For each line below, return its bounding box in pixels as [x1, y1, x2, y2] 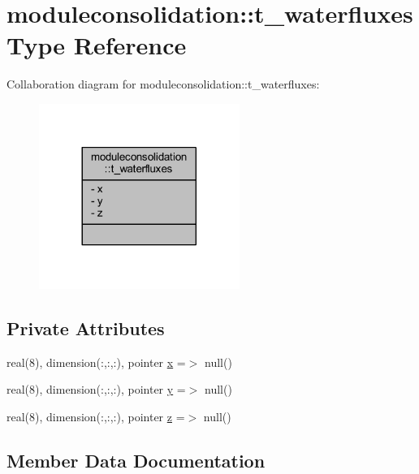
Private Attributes [6, 316, 165, 341]
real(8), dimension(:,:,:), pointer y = [6, 381, 186, 398]
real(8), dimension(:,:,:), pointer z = [6, 408, 185, 425]
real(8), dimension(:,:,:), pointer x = [6, 353, 186, 370]
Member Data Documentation [6, 448, 266, 472]
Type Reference [6, 28, 187, 62]
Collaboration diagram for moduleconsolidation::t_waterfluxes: [6, 75, 320, 93]
